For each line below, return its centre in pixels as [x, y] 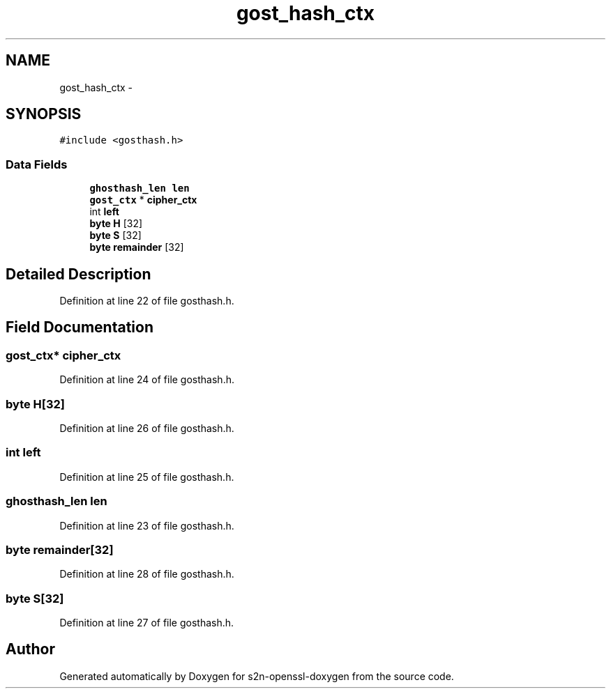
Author [30, 649]
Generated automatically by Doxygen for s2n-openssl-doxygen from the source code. [257, 676]
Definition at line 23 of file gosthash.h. [147, 525]
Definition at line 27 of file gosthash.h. [147, 623]
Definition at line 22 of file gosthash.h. [147, 301]
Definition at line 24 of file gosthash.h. [147, 380]
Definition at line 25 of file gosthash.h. [147, 477]
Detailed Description [78, 274]
